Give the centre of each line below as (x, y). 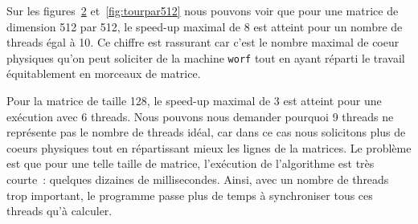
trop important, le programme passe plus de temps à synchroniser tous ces (190, 195)
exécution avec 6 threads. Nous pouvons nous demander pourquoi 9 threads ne (200, 116)
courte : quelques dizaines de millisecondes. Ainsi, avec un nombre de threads (198, 179)
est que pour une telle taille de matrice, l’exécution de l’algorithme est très (191, 163)
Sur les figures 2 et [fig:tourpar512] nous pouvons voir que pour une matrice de (203, 10)
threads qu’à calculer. (59, 211)
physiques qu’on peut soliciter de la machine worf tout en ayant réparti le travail (206, 57)
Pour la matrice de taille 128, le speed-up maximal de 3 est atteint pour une (194, 101)
